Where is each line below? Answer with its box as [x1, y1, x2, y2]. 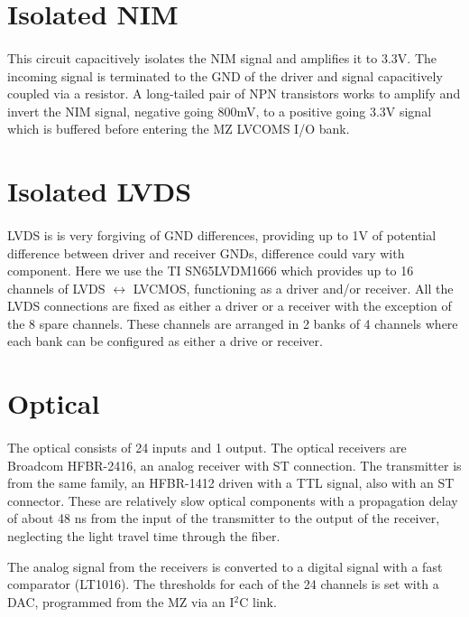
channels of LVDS [7, 278, 106, 297]
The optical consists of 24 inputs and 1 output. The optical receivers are [7, 438, 407, 457]
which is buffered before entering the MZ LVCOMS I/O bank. [7, 119, 350, 138]
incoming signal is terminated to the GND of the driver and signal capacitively [7, 66, 443, 85]
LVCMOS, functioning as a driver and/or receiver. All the [133, 278, 454, 297]
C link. [239, 592, 277, 611]
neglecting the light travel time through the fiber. [7, 527, 280, 545]
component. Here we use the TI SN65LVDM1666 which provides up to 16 [7, 261, 414, 280]
